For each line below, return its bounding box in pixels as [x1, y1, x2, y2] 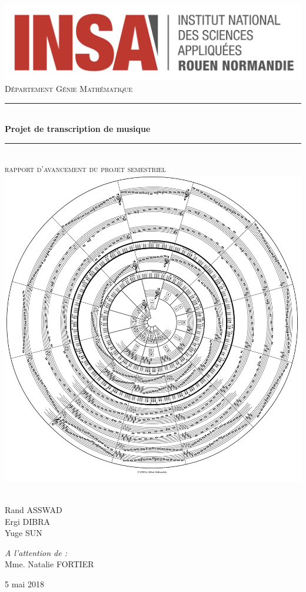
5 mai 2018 [5, 577, 44, 590]
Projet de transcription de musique [5, 123, 151, 135]
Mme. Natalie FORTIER [5, 558, 94, 570]
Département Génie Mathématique [5, 82, 133, 95]
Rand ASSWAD [5, 503, 62, 515]
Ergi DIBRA [5, 515, 51, 527]
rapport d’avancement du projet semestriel [5, 163, 166, 175]
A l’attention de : [5, 546, 67, 558]
